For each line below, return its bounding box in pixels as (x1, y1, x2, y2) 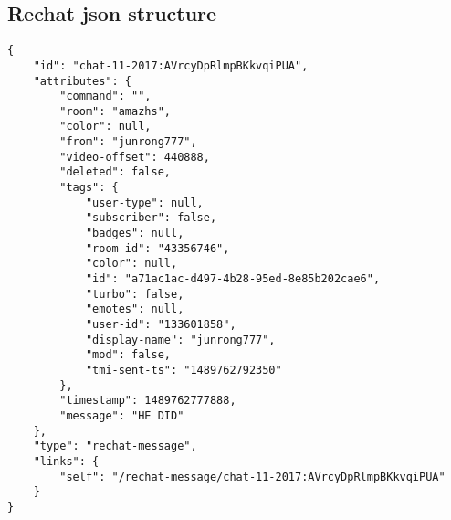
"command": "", (59, 90, 152, 103)
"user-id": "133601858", (85, 318, 236, 332)
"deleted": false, (59, 165, 171, 179)
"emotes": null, (85, 302, 184, 316)
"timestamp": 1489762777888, (59, 394, 236, 408)
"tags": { (59, 181, 119, 195)
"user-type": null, (85, 196, 204, 209)
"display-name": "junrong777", (85, 333, 276, 346)
